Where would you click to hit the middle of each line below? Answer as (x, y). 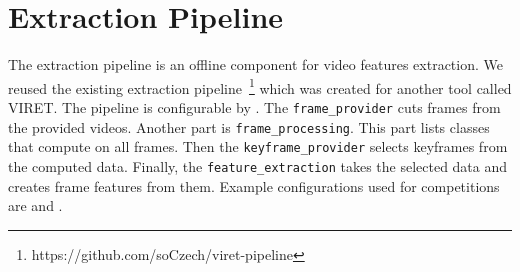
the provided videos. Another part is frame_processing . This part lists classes (249, 126)
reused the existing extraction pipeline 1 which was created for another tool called (260, 86)
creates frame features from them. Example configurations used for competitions (254, 185)
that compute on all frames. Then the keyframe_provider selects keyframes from (258, 146)
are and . (35, 205)
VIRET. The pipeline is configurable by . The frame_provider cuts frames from (254, 106)
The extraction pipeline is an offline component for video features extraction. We (255, 64)
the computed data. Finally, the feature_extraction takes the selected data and (258, 165)
